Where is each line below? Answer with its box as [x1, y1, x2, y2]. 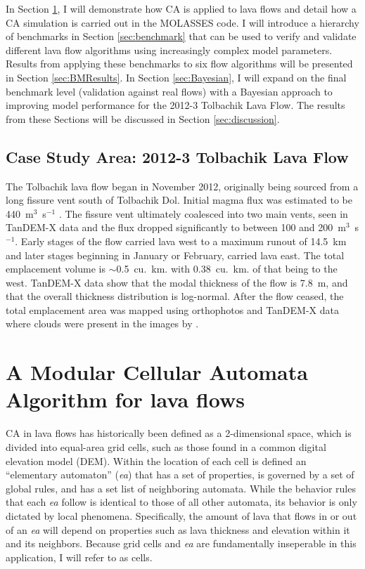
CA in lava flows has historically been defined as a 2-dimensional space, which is [6, 426, 352, 440]
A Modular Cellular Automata [6, 358, 308, 386]
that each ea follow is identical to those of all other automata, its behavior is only [6, 495, 357, 509]
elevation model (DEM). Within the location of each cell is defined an [6, 453, 307, 468]
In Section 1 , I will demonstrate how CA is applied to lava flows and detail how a [6, 1, 357, 15]
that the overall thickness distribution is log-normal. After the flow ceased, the [6, 289, 344, 303]
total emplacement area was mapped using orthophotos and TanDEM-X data [6, 302, 339, 317]
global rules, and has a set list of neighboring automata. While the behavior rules [6, 480, 356, 495]
